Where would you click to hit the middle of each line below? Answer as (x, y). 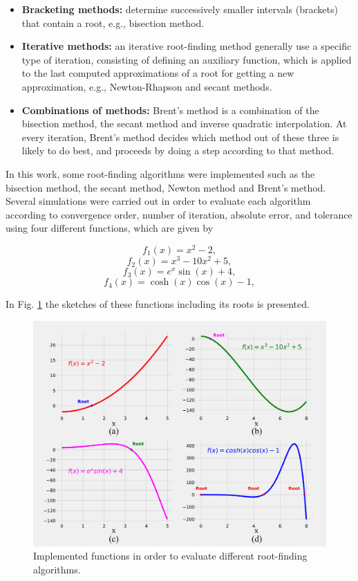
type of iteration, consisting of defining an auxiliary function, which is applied (187, 59)
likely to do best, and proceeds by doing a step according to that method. (178, 150)
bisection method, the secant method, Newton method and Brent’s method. (166, 187)
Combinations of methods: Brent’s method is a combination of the (170, 110)
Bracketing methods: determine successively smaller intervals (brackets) (180, 9)
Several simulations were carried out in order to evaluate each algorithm (158, 201)
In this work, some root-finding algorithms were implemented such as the (160, 173)
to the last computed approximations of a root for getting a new (158, 73)
